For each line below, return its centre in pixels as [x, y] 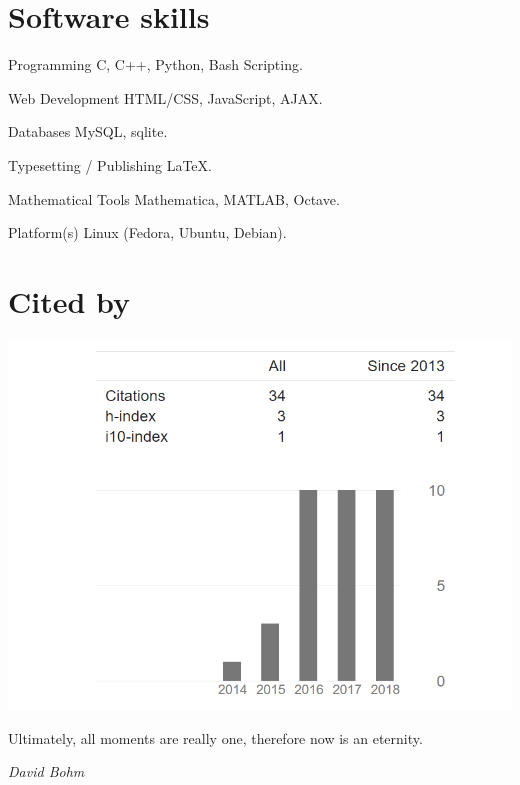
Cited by [69, 300]
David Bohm [46, 771]
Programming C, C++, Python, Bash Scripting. [155, 64]
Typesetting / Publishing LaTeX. [110, 164]
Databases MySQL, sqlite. [88, 131]
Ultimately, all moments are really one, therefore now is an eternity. [215, 737]
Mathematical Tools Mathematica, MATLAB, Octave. [174, 198]
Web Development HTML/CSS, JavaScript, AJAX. [165, 97]
